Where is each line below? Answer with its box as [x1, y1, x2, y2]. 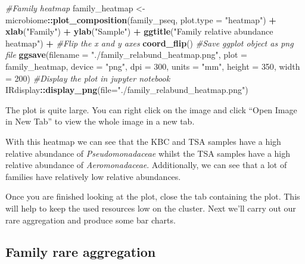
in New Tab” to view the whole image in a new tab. [5, 115, 195, 128]
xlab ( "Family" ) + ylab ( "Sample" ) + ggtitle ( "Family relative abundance [5, 25, 273, 38]
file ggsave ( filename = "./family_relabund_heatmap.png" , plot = [5, 48, 247, 61]
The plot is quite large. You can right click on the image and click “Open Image [5, 103, 297, 116]
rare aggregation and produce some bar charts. [5, 213, 176, 226]
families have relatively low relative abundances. [5, 170, 181, 182]
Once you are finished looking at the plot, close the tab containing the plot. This [5, 190, 300, 203]
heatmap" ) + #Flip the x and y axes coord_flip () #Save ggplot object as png [5, 36, 294, 49]
